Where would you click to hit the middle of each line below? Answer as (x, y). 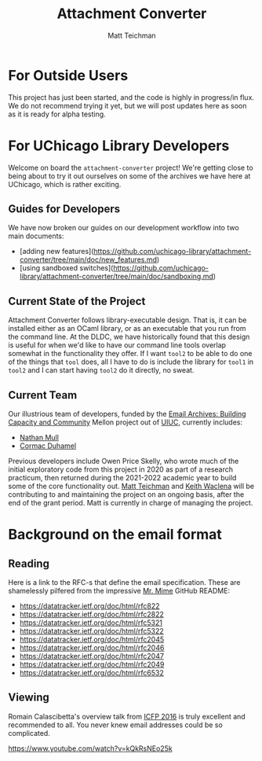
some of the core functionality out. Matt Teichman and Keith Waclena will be (131, 486)
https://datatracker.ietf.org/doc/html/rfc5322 (92, 631)
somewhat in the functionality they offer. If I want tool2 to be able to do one (130, 354)
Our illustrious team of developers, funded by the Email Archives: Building (127, 414)
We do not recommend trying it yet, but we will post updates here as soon (127, 105)
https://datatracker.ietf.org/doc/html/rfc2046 (92, 648)
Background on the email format (115, 535)
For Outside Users (68, 75)
